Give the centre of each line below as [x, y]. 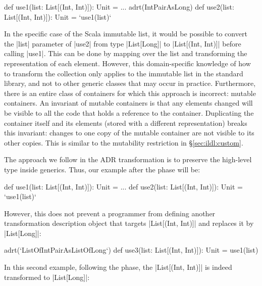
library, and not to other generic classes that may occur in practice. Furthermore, [130, 83]
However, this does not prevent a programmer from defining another [110, 213]
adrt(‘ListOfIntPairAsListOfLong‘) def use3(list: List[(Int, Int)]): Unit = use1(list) [131, 250]
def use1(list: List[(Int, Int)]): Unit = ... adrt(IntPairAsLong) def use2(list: [119, 7]
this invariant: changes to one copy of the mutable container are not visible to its [129, 133]
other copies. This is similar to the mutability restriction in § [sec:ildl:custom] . [124, 142]
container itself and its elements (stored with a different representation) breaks [126, 123]
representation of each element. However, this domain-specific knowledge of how [127, 63]
